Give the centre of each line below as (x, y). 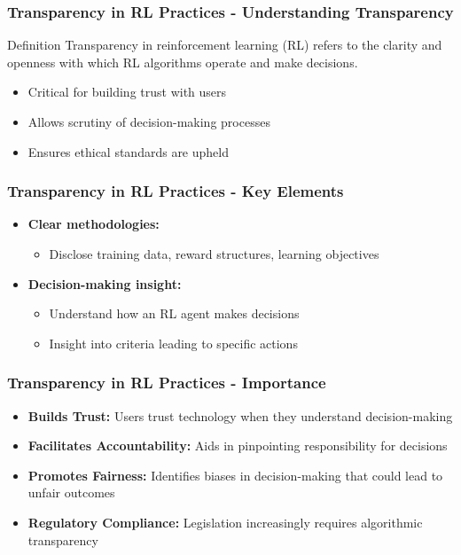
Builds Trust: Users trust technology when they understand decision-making (240, 415)
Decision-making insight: (105, 283)
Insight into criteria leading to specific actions (173, 343)
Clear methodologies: (94, 224)
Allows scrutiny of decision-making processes (149, 121)
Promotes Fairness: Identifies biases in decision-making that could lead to (235, 475)
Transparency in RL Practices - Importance (167, 383)
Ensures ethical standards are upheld (128, 151)
